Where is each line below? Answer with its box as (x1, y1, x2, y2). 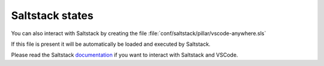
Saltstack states (11, 9, 94, 22)
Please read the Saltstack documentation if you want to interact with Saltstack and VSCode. (11, 51, 238, 59)
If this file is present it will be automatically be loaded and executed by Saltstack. (11, 40, 211, 48)
